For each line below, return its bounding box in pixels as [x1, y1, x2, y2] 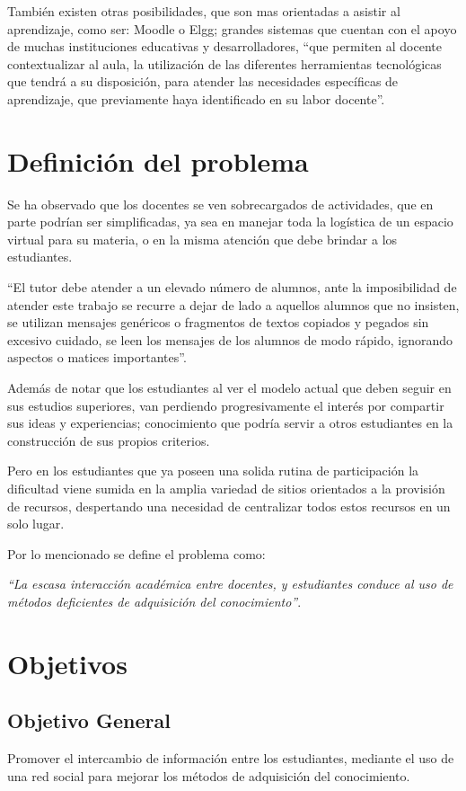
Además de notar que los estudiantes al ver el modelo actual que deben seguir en [7, 378, 452, 397]
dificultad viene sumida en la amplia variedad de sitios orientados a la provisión [7, 479, 445, 497]
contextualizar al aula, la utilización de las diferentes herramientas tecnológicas [7, 54, 442, 73]
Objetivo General [7, 707, 171, 734]
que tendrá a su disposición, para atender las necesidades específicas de [7, 72, 399, 91]
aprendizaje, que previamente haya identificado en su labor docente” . [7, 89, 385, 108]
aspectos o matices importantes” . [7, 348, 187, 367]
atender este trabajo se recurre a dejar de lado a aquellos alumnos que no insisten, [7, 295, 460, 314]
